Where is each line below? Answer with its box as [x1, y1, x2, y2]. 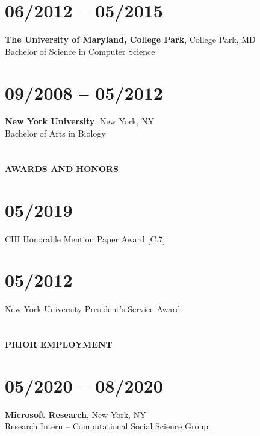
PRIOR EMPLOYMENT [5, 338, 113, 351]
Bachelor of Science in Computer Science [5, 45, 155, 57]
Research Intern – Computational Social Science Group [5, 420, 209, 432]
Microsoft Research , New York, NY [5, 408, 146, 420]
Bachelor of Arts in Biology [5, 127, 106, 140]
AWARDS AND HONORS [5, 162, 119, 174]
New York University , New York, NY [5, 115, 155, 127]
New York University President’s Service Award [5, 302, 181, 315]
